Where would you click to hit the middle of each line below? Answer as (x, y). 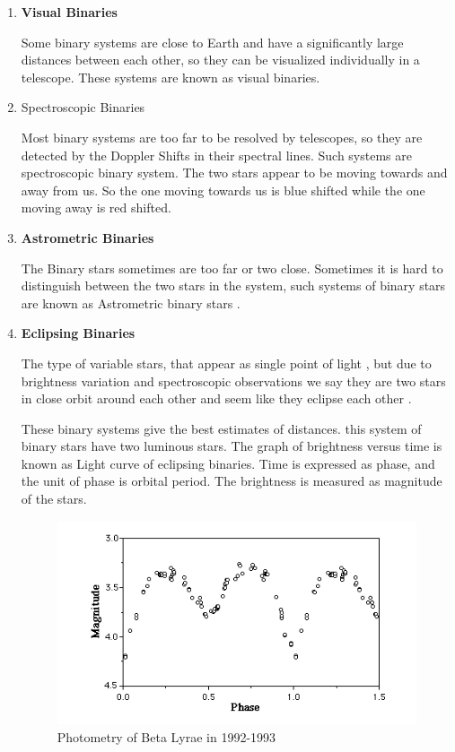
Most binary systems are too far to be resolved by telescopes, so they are (222, 137)
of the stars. (54, 499)
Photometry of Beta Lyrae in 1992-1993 (166, 736)
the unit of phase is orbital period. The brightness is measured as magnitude (232, 481)
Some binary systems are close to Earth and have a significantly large (212, 42)
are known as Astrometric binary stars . (131, 303)
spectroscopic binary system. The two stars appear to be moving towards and (234, 173)
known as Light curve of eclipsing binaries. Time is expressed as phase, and (228, 463)
